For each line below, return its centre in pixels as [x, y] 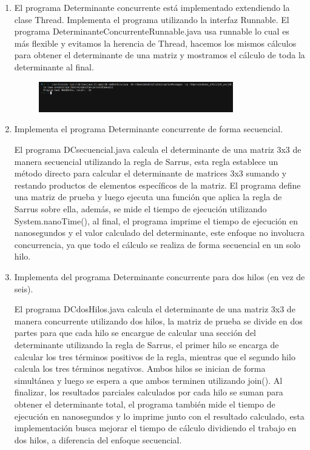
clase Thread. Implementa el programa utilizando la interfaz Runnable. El [152, 19]
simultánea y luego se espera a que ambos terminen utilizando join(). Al [148, 380]
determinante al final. [54, 66]
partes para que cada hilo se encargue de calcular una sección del [135, 333]
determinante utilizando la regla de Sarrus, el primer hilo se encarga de [147, 344]
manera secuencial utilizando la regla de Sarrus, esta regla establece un [146, 161]
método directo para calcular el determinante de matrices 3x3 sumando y [150, 173]
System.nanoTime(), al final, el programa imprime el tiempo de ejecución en [156, 220]
